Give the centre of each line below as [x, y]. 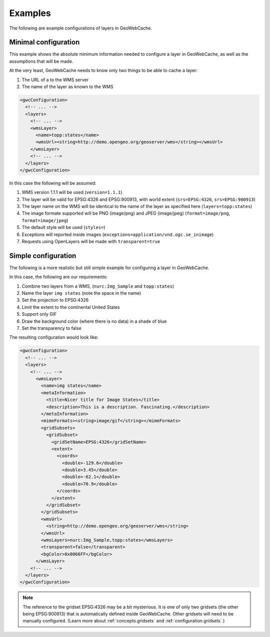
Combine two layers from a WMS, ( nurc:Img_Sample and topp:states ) [98, 286]
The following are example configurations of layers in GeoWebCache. [81, 28]
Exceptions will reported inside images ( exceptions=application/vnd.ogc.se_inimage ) [118, 234]
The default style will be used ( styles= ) [63, 228]
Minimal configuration [44, 42]
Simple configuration [43, 256]
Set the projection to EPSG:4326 [55, 300]
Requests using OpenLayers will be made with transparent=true [91, 242]
